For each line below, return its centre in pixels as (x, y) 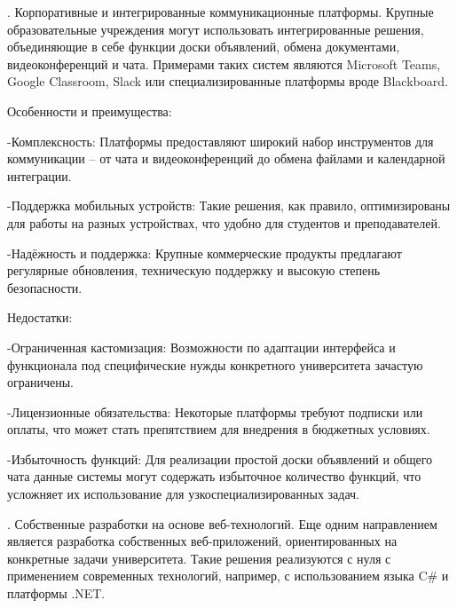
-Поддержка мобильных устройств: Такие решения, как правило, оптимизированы (229, 205)
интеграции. (39, 175)
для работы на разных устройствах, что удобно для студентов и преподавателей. (224, 222)
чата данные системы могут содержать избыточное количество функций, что (214, 476)
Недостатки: (40, 317)
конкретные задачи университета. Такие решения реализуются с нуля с (199, 558)
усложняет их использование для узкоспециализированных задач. (184, 494)
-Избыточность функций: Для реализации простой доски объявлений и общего (220, 458)
